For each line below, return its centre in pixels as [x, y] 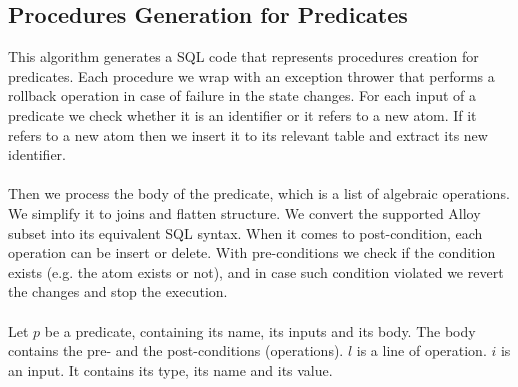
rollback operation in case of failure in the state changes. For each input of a [242, 95]
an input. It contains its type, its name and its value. [170, 369]
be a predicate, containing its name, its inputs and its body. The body [260, 330]
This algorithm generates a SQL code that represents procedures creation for [243, 56]
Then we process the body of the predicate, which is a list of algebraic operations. [259, 193]
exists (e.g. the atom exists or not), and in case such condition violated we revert [256, 271]
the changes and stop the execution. [118, 291]
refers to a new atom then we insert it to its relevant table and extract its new [248, 134]
